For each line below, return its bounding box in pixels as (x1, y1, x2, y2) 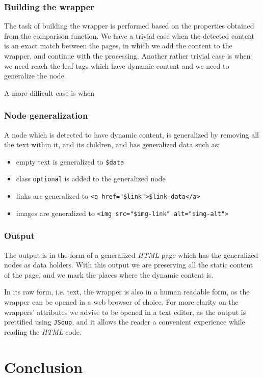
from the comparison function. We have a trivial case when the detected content (4, 30, 255, 41)
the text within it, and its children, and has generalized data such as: (4, 139, 220, 150)
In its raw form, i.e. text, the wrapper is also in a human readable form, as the (4, 286, 250, 297)
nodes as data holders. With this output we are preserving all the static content (4, 259, 253, 270)
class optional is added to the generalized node (16, 173, 166, 184)
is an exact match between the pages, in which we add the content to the (4, 40, 232, 51)
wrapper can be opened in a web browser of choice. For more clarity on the (4, 297, 239, 307)
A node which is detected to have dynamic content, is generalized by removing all (4, 129, 259, 140)
